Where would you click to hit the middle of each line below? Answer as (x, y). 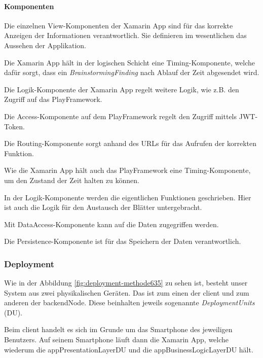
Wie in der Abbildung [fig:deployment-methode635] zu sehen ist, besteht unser (126, 283)
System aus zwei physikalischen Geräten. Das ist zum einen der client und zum (127, 292)
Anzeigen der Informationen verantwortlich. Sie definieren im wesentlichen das (125, 35)
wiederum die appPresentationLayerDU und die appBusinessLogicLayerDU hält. (129, 349)
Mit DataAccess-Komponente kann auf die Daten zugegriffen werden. (111, 224)
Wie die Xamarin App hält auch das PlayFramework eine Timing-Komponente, (127, 170)
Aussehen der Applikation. (45, 45)
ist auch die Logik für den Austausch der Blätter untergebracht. (103, 207)
